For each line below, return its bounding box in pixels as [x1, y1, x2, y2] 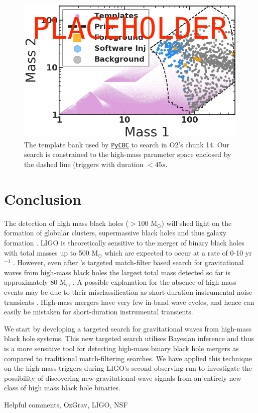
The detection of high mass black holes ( [4, 217, 128, 228]
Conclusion [4, 188, 82, 209]
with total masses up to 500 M [4, 247, 98, 258]
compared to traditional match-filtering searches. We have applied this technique [4, 353, 252, 363]
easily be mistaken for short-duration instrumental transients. [4, 306, 193, 317]
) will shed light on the [161, 217, 232, 228]
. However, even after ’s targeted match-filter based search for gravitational [13, 257, 244, 268]
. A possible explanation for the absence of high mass [72, 277, 236, 287]
